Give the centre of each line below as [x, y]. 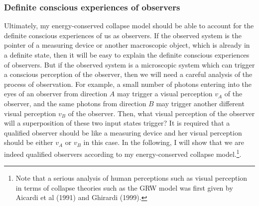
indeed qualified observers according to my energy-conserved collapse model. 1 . [123, 153]
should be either [29, 142]
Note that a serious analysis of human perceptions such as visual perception [131, 178]
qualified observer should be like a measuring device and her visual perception [123, 132]
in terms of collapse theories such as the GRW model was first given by [124, 187]
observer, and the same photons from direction [75, 103]
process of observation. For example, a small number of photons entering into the [128, 84]
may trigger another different [200, 103]
